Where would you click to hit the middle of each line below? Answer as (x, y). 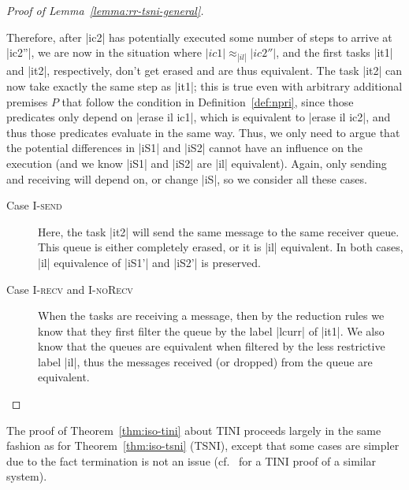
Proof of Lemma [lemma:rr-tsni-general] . (105, 10)
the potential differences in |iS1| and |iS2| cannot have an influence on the (185, 148)
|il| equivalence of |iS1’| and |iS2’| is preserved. (149, 262)
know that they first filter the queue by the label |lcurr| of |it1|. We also (211, 330)
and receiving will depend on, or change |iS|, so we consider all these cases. (187, 178)
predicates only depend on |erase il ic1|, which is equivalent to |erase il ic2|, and (199, 117)
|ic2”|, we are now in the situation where (104, 52)
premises (27, 101)
